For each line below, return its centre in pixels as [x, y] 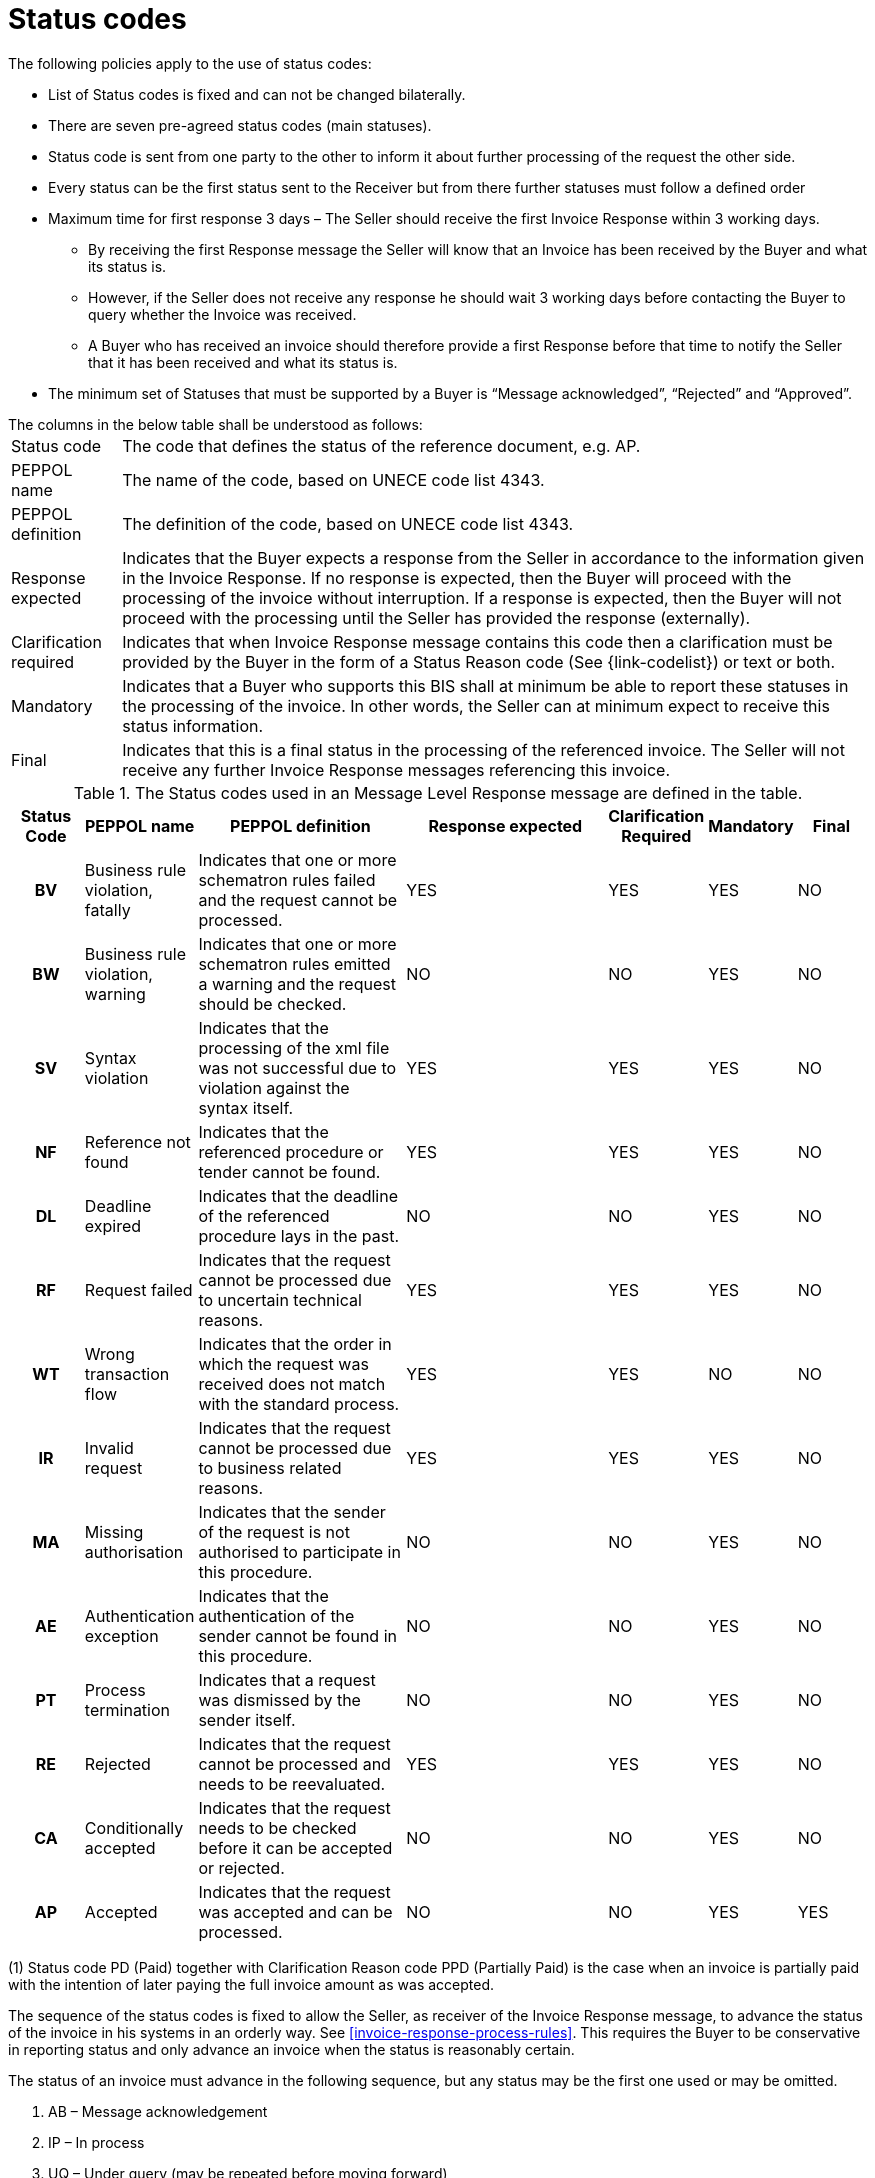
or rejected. [241, 1867]
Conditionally [134, 1827]
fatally [107, 909]
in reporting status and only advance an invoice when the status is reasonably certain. [291, 2049]
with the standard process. [299, 1403]
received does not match [292, 1383]
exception [121, 1635]
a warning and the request [297, 983]
